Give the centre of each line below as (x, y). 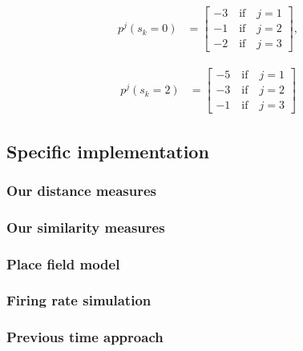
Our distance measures (81, 190)
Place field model (63, 263)
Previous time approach (85, 337)
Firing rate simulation (79, 300)
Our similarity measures (86, 227)
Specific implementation (108, 151)
